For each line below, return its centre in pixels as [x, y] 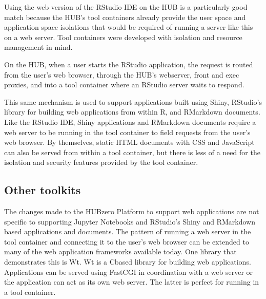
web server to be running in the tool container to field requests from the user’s [127, 132]
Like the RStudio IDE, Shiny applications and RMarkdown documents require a [130, 122]
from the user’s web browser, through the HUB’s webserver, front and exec [122, 74]
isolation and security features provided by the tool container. [101, 162]
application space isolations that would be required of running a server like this [129, 27]
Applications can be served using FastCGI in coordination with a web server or [129, 272]
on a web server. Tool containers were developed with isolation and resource [123, 37]
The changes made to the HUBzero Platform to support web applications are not [132, 211]
